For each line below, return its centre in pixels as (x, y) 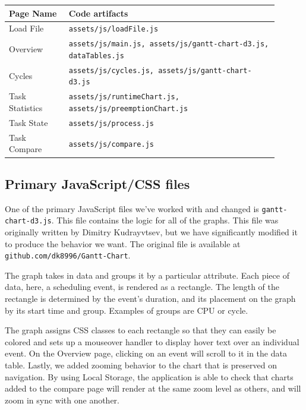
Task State (29, 122)
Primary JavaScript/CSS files (97, 183)
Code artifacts (98, 13)
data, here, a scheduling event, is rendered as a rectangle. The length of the (142, 287)
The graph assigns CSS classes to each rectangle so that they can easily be (141, 330)
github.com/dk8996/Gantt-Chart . (68, 255)
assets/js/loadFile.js (113, 29)
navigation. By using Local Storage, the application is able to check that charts (149, 376)
